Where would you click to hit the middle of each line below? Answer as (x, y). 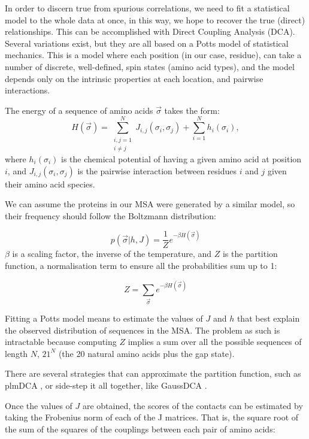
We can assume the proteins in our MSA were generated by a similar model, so (150, 204)
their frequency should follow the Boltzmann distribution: (110, 215)
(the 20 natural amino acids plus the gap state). (146, 353)
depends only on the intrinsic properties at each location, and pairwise (134, 78)
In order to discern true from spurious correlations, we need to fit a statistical (147, 8)
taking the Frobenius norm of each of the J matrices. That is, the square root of (152, 417)
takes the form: (192, 110)
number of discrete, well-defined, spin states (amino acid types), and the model (150, 66)
